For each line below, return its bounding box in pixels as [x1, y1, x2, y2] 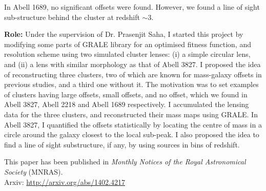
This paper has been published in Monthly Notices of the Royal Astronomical [4, 156, 246, 167]
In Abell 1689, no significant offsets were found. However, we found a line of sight [4, 2, 260, 12]
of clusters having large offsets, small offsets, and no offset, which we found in [4, 89, 248, 99]
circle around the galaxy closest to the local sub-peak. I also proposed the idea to [4, 129, 259, 140]
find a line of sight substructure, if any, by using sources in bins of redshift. [4, 139, 240, 150]
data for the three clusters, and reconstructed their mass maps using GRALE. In [4, 109, 258, 119]
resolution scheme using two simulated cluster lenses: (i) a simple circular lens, [4, 49, 251, 59]
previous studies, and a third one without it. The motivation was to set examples [4, 79, 259, 90]
